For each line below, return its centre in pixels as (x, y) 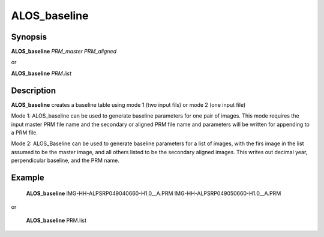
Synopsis (29, 37)
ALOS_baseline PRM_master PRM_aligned (64, 52)
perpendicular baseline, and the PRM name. (65, 160)
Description (34, 90)
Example (28, 177)
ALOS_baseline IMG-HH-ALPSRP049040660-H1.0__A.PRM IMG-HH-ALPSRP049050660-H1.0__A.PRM (154, 193)
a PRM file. (25, 133)
